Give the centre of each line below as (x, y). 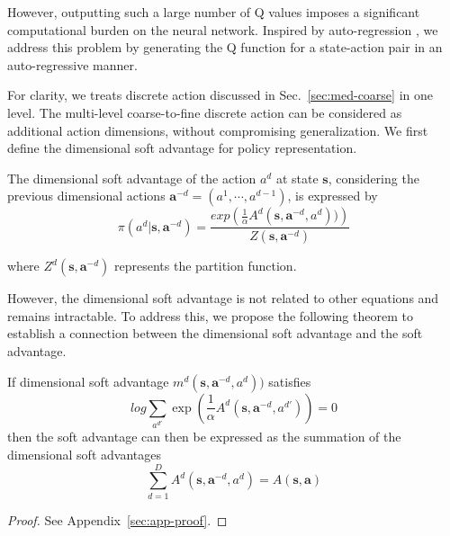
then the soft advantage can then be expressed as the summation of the (204, 437)
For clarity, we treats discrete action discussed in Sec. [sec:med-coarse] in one (220, 95)
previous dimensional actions (86, 196)
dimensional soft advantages (84, 455)
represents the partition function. (206, 266)
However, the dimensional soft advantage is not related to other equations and (223, 298)
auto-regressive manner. (72, 64)
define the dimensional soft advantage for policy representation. (182, 148)
